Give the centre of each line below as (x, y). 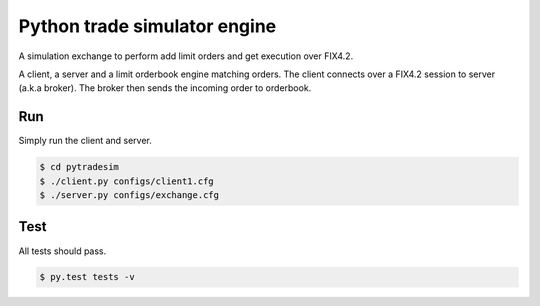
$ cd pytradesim (79, 167)
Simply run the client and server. (85, 141)
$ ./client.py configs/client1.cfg (126, 181)
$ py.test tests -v (87, 277)
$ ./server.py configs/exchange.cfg (129, 195)
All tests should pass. (62, 251)
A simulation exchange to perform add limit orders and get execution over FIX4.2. (186, 56)
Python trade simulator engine (147, 26)
